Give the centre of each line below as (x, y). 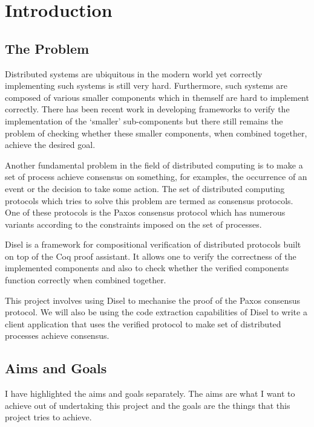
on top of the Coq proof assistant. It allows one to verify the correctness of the (151, 256)
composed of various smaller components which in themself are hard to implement (157, 97)
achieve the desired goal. (50, 145)
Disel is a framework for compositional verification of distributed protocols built (153, 244)
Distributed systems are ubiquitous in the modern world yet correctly (134, 73)
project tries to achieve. (48, 417)
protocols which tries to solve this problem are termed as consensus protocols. (149, 200)
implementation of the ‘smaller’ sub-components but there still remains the (144, 120)
